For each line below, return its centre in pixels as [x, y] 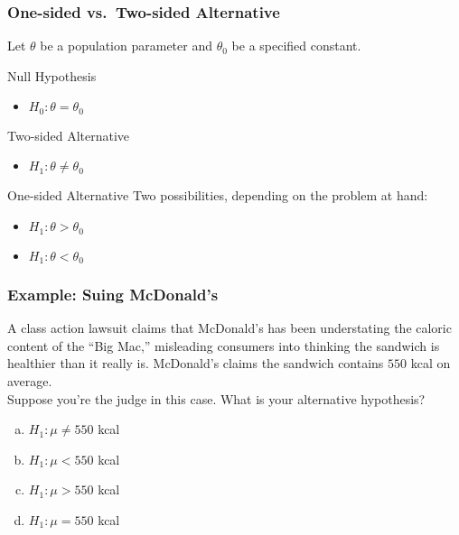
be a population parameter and [126, 46]
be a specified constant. [296, 46]
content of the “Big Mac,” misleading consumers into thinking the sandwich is [224, 345]
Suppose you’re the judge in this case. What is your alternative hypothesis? [216, 398]
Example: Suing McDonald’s [113, 294]
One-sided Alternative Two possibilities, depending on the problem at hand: [218, 195]
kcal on [431, 363]
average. [30, 380]
